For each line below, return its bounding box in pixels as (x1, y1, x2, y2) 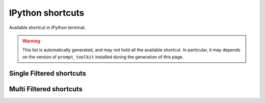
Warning (22, 38, 40, 44)
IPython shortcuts (9, 7, 84, 18)
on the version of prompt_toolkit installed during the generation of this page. (22, 54, 184, 60)
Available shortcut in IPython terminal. (9, 25, 86, 30)
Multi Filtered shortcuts (9, 85, 83, 93)
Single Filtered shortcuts (9, 69, 86, 77)
